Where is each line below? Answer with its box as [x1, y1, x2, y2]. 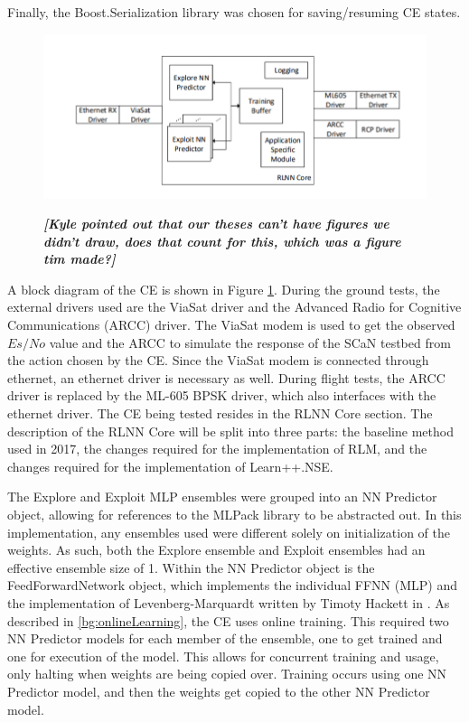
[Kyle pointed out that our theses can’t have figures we [43, 214, 389, 233]
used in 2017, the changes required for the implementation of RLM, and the [7, 439, 427, 458]
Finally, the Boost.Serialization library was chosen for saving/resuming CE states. [7, 3, 461, 21]
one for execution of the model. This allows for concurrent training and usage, [7, 646, 439, 665]
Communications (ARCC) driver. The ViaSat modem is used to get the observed [7, 315, 455, 334]
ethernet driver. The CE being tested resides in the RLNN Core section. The [7, 404, 433, 423]
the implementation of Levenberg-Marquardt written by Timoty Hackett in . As [7, 593, 450, 612]
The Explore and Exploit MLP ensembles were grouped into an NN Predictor [7, 487, 437, 506]
